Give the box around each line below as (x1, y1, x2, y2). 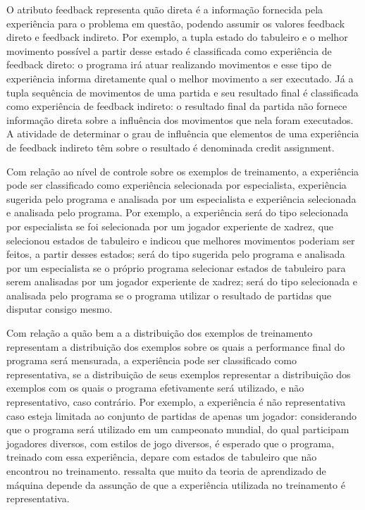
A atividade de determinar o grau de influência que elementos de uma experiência (6, 126, 359, 141)
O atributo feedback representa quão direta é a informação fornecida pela (6, 2, 323, 16)
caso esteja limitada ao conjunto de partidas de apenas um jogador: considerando (6, 408, 357, 423)
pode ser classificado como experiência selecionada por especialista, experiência (6, 178, 347, 192)
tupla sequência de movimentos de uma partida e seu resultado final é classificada (6, 85, 359, 99)
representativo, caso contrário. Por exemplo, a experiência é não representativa (6, 394, 346, 409)
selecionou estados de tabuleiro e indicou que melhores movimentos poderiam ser (6, 232, 355, 247)
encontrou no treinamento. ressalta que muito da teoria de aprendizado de (6, 464, 326, 478)
